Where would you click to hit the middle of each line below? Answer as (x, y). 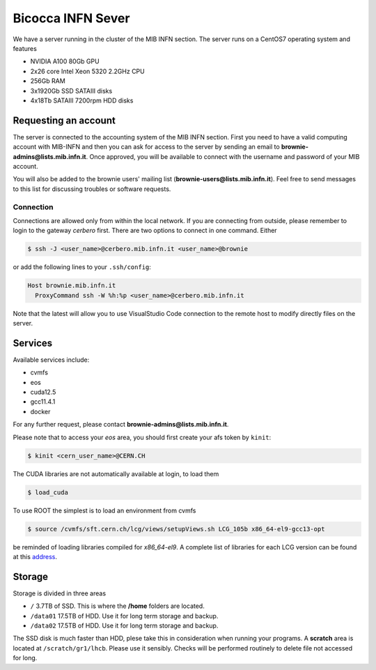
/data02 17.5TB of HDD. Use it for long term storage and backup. (124, 626)
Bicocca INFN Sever (71, 18)
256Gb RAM (48, 81)
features (25, 48)
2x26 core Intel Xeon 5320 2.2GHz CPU (88, 71)
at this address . (35, 556)
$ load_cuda (48, 492)
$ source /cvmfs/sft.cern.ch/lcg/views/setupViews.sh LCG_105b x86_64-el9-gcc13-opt (176, 529)
